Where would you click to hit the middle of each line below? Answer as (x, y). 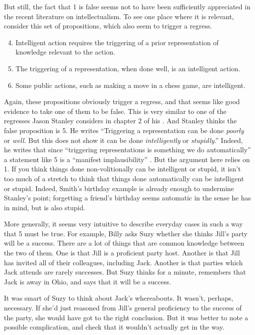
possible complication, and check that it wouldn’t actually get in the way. (114, 327)
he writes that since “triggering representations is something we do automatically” (127, 150)
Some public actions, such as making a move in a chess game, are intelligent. (130, 85)
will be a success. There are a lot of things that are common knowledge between (124, 243)
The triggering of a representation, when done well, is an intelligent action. (128, 68)
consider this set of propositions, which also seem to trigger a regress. (108, 26)
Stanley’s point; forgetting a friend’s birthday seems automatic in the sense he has (127, 198)
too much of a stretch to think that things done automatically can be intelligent (124, 178)
